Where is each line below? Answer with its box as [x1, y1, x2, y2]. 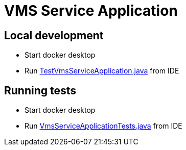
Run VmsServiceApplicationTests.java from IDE [25, 121, 182, 131]
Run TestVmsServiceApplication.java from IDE [25, 66, 179, 76]
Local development [4, 29, 104, 42]
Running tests [4, 84, 77, 97]
